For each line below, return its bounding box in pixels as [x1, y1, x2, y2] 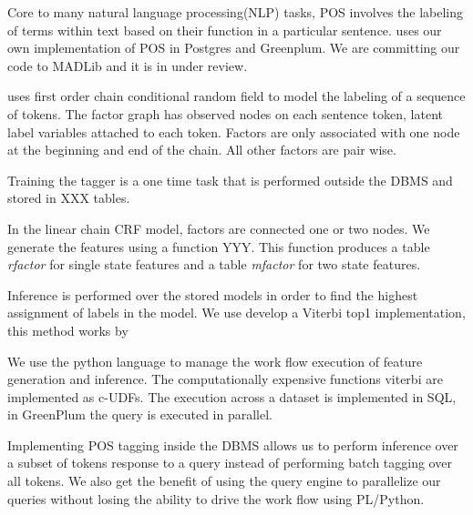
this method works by [7, 320, 129, 339]
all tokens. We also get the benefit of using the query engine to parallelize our [7, 471, 441, 490]
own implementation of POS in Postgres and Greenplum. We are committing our [7, 38, 460, 57]
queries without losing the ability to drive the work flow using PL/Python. [7, 489, 425, 508]
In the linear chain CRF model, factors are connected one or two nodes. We [7, 218, 430, 237]
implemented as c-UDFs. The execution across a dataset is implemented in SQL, [7, 387, 457, 406]
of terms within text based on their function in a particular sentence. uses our [7, 20, 442, 39]
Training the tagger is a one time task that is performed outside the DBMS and [7, 170, 453, 189]
